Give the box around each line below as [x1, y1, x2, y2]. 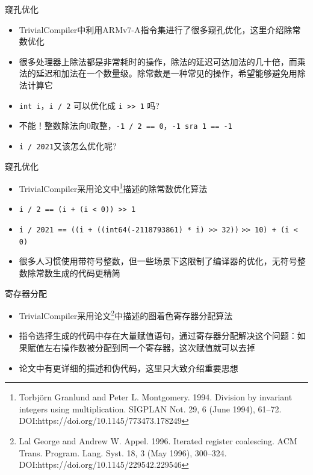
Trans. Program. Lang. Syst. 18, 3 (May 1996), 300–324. [19, 446, 227, 459]
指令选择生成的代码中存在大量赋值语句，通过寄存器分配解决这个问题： [19, 329, 297, 342]
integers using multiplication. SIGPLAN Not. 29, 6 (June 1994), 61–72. [19, 402, 282, 415]
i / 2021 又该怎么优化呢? [19, 139, 117, 152]
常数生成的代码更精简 [36, 266, 120, 279]
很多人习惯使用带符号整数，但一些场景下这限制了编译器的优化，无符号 [19, 255, 297, 267]
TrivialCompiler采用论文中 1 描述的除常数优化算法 [19, 181, 208, 194]
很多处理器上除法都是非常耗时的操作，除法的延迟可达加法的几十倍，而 [19, 55, 297, 67]
